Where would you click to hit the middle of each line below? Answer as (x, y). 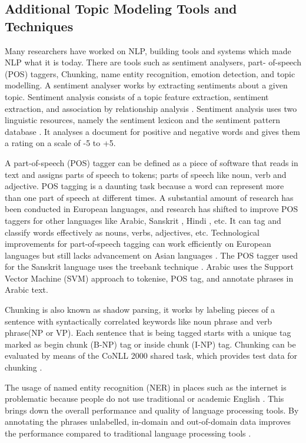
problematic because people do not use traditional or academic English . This (144, 399)
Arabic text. (26, 290)
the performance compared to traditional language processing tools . (128, 433)
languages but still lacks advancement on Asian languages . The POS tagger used (152, 255)
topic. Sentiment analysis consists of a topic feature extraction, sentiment (137, 96)
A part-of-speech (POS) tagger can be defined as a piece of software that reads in (152, 162)
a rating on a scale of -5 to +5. (60, 143)
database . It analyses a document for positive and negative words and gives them (152, 131)
